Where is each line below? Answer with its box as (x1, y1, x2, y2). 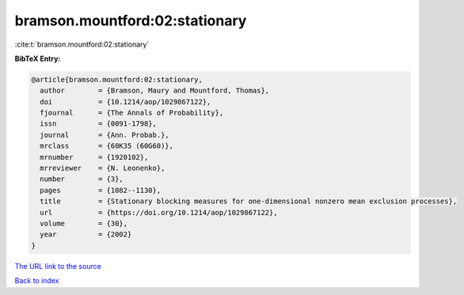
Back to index (14, 276, 59, 286)
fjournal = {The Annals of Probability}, (40, 108, 224, 118)
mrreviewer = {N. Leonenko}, (40, 164, 165, 173)
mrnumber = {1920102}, (40, 153, 149, 161)
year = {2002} (40, 230, 132, 239)
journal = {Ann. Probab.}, (40, 130, 169, 139)
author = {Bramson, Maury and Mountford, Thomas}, (40, 86, 270, 95)
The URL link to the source (14, 261, 102, 270)
